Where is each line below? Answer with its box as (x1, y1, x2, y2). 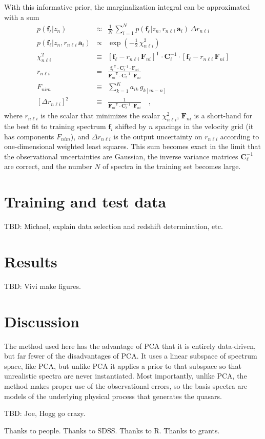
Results (4, 250, 57, 271)
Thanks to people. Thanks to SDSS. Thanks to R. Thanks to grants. (4, 425, 220, 435)
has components (4, 131, 54, 141)
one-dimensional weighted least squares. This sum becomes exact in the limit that (4, 141, 261, 152)
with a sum (4, 11, 39, 22)
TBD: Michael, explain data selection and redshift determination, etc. (4, 221, 223, 232)
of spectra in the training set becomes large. (103, 161, 241, 172)
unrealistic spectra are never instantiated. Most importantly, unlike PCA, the (4, 370, 247, 381)
